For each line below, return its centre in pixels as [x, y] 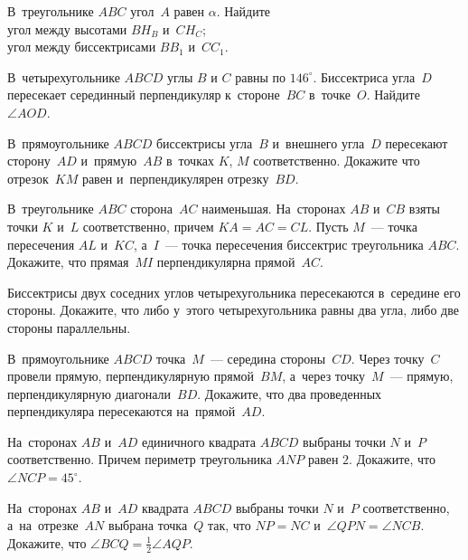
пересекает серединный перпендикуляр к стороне [144, 95]
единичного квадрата [199, 441]
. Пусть [328, 226]
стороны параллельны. [69, 327]
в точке [330, 95]
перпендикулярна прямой [226, 262]
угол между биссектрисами [82, 47]
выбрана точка [148, 525]
